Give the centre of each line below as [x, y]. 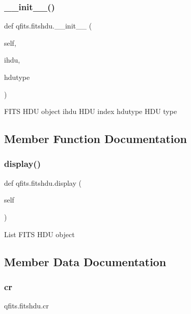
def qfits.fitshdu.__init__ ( [48, 26]
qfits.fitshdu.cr [26, 306]
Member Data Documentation [85, 261]
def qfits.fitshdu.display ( [43, 182]
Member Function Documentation [96, 139]
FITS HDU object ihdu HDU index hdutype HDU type [91, 111]
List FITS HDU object [39, 234]
